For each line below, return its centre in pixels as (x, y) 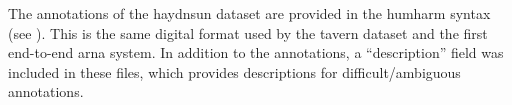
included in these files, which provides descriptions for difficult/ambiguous (234, 71)
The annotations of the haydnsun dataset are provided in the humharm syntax (249, 13)
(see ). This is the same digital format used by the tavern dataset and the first (248, 32)
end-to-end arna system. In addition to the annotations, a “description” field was (256, 52)
